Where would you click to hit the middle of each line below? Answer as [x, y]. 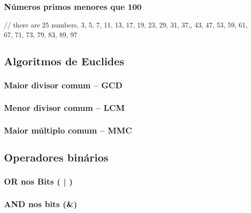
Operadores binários [56, 157]
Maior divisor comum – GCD [63, 85]
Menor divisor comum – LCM [64, 107]
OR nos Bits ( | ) [39, 181]
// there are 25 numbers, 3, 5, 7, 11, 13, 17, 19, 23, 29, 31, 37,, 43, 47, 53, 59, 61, [126, 25]
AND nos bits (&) [41, 204]
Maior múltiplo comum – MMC [68, 130]
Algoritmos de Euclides [64, 61]
